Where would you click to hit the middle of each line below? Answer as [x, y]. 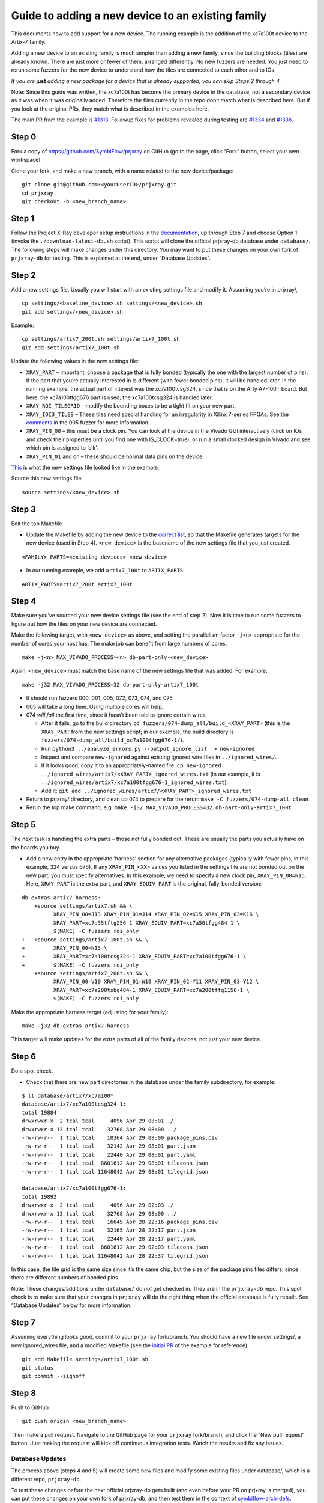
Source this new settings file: [47, 479]
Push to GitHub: [31, 1407]
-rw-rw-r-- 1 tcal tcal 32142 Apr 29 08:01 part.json [109, 1146]
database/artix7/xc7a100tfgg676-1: [74, 1188]
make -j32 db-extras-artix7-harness [76, 1026]
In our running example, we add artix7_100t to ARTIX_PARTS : [106, 571]
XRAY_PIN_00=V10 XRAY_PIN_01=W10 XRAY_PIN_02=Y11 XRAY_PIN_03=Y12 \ [156, 982]
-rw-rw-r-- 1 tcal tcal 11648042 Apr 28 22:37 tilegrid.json [115, 1256]
